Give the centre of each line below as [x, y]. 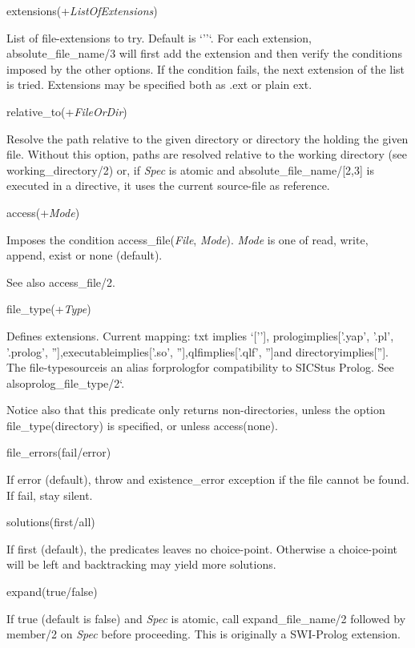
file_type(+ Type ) [49, 309]
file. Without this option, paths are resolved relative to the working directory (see [207, 154]
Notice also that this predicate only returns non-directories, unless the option [196, 410]
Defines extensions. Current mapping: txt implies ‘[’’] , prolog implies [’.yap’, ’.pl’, [200, 335]
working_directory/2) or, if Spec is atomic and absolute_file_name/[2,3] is [190, 169]
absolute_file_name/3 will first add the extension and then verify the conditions [204, 53]
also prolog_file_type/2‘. [66, 382]
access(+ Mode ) [43, 212]
